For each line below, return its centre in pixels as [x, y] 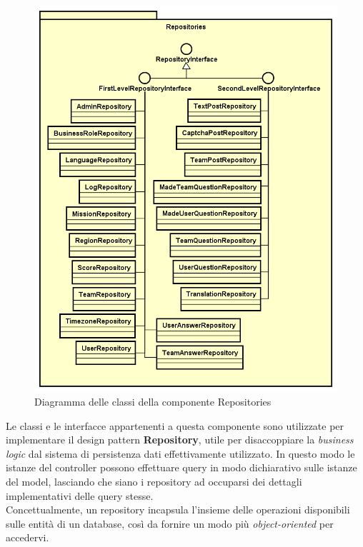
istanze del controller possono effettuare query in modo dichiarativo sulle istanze [181, 467]
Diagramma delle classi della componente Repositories [153, 401]
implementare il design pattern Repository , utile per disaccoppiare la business [180, 440]
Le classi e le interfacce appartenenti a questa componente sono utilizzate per [175, 425]
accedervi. [28, 537]
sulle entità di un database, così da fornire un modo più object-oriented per [170, 523]
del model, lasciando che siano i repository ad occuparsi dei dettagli [154, 481]
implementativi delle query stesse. [80, 495]
